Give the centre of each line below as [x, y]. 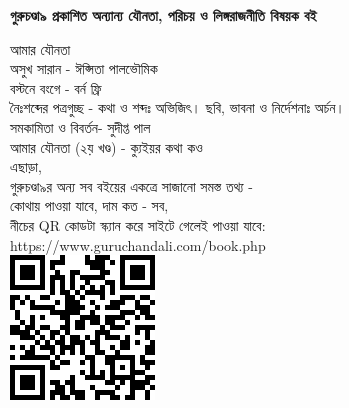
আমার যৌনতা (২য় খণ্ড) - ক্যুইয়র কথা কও [106, 146]
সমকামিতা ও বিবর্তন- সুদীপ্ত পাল [80, 126]
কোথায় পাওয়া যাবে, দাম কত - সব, [89, 205]
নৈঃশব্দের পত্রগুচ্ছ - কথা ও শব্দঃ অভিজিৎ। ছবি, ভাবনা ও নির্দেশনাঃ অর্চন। [177, 107]
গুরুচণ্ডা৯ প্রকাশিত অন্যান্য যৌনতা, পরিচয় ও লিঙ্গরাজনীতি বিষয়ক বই [163, 15]
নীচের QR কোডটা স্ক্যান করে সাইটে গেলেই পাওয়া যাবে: [138, 224]
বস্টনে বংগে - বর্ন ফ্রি [56, 87]
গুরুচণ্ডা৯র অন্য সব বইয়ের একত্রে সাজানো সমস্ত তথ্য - [131, 185]
